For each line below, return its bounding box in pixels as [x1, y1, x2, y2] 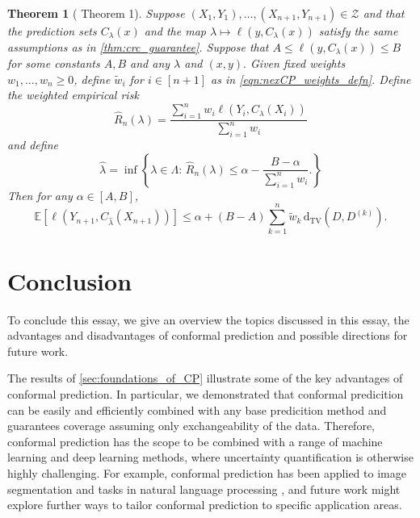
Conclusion [7, 264, 132, 297]
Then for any [7, 186, 73, 203]
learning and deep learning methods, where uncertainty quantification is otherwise [7, 449, 414, 466]
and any [130, 55, 170, 71]
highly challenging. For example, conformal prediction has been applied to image [7, 465, 406, 482]
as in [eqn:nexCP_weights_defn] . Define [211, 70, 411, 87]
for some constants [7, 55, 100, 71]
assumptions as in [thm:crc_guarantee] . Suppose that [7, 39, 269, 55]
